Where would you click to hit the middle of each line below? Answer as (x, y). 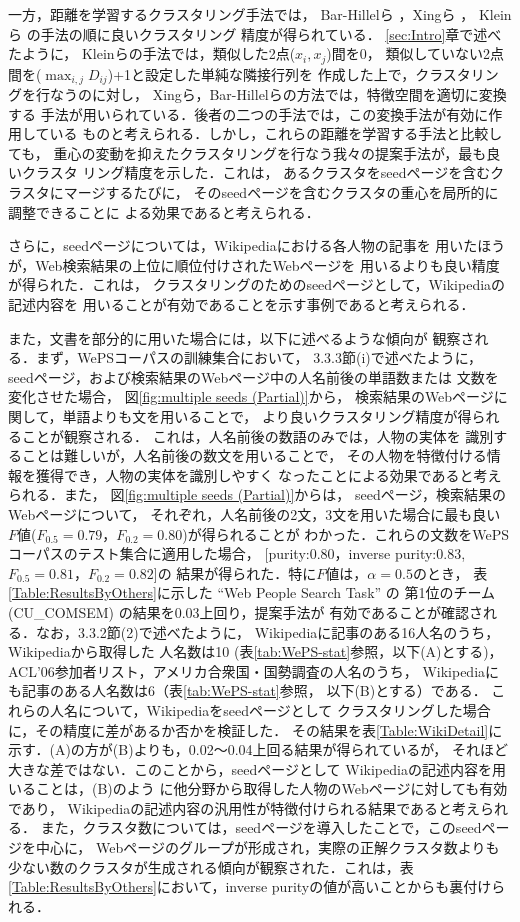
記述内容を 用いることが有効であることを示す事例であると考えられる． (241, 304)
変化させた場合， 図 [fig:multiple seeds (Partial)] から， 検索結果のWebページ (251, 396)
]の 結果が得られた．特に (235, 572)
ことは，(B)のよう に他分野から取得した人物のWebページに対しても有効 (271, 788)
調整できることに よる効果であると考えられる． (164, 211)
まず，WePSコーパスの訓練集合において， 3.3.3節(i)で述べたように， (259, 357)
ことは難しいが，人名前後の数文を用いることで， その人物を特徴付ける (254, 455)
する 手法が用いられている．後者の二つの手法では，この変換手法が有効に (248, 113)
